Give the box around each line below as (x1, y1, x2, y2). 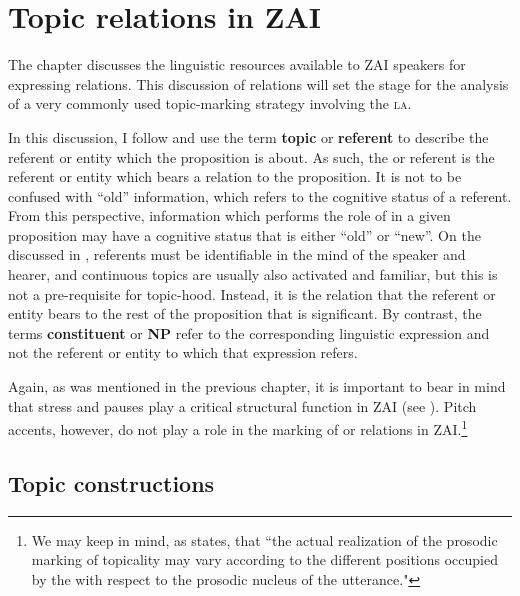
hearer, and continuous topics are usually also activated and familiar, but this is (8, 264, 498, 285)
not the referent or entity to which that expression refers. (8, 342, 358, 363)
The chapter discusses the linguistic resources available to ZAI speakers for (8, 54, 466, 75)
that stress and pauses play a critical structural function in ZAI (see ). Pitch (8, 395, 477, 416)
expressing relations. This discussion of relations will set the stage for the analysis (8, 73, 509, 94)
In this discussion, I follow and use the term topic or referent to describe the (8, 126, 489, 147)
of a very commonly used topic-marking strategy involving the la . (8, 93, 412, 114)
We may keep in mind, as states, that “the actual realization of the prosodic (31, 529, 498, 550)
